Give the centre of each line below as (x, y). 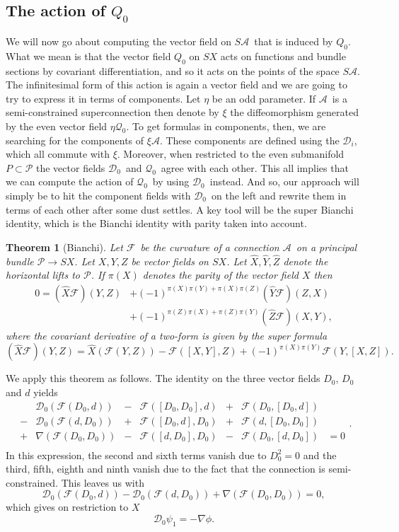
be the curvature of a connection (210, 247)
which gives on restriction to (67, 507)
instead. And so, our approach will (284, 181)
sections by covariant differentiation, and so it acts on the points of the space (173, 70)
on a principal (326, 247)
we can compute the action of (70, 181)
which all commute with (58, 154)
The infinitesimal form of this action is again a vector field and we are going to (177, 85)
